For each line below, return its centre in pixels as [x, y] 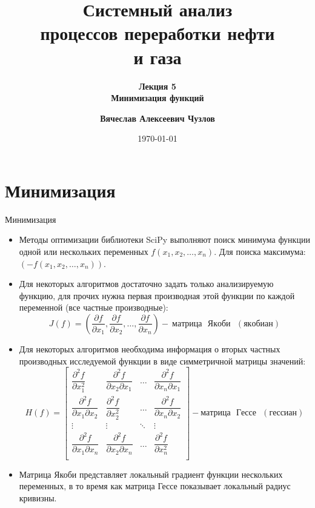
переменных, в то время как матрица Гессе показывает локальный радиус [155, 486]
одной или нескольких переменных [84, 251]
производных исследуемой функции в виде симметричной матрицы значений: [162, 361]
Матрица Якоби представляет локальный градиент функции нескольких [151, 474]
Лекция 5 [157, 86]
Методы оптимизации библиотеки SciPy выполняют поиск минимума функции [164, 239]
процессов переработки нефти [157, 33]
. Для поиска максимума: [260, 251]
